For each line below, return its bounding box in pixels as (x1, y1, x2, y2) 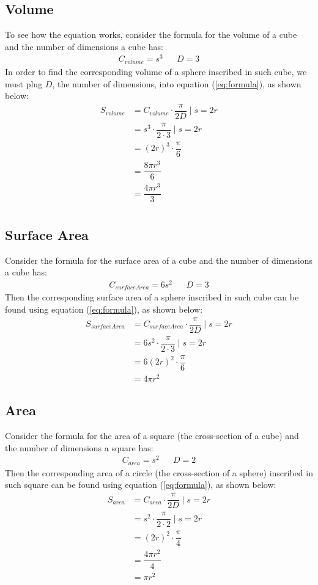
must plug (5, 77, 43, 90)
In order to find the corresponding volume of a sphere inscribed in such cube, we (5, 65, 307, 78)
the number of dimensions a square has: (5, 441, 153, 454)
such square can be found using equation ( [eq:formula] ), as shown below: (5, 478, 276, 491)
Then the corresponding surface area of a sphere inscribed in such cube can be (5, 291, 299, 303)
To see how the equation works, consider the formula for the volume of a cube (5, 28, 297, 41)
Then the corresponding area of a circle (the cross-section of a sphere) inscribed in (5, 466, 313, 479)
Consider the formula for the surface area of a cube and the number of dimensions (5, 253, 312, 266)
